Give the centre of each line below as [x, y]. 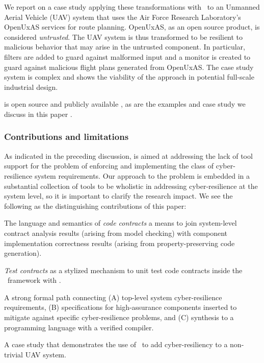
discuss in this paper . [38, 114]
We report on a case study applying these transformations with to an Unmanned [132, 7]
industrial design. [31, 87]
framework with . [34, 280]
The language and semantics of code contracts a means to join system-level [121, 223]
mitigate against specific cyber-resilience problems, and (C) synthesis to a [119, 317]
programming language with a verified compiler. [79, 327]
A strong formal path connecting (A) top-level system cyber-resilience [113, 297]
